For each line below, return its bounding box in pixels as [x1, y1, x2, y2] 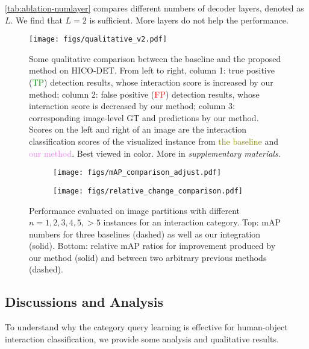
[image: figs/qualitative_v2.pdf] [29, 35, 167, 44]
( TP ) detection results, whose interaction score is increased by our [29, 76, 273, 89]
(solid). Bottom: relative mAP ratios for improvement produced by [29, 239, 276, 252]
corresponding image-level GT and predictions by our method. [29, 111, 259, 124]
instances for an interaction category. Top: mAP [103, 216, 281, 228]
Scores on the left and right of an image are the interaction [29, 123, 247, 136]
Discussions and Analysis [5, 292, 163, 311]
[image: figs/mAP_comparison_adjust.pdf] [53, 168, 222, 177]
